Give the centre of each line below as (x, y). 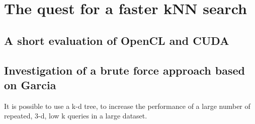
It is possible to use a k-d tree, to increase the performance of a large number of (127, 106)
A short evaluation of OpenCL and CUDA (117, 40)
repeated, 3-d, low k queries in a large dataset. (76, 116)
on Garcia (30, 84)
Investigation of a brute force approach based (124, 70)
